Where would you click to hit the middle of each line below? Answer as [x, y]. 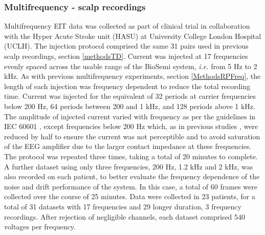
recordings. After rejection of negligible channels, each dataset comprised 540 [125, 216]
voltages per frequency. [40, 227]
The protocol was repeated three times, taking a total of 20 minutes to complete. [131, 156]
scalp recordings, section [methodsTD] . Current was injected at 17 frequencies [126, 56]
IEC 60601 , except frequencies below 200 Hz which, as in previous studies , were [131, 126]
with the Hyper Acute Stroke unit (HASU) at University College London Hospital [133, 36]
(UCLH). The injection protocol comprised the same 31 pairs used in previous [126, 46]
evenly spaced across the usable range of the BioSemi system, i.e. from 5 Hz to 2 [131, 66]
